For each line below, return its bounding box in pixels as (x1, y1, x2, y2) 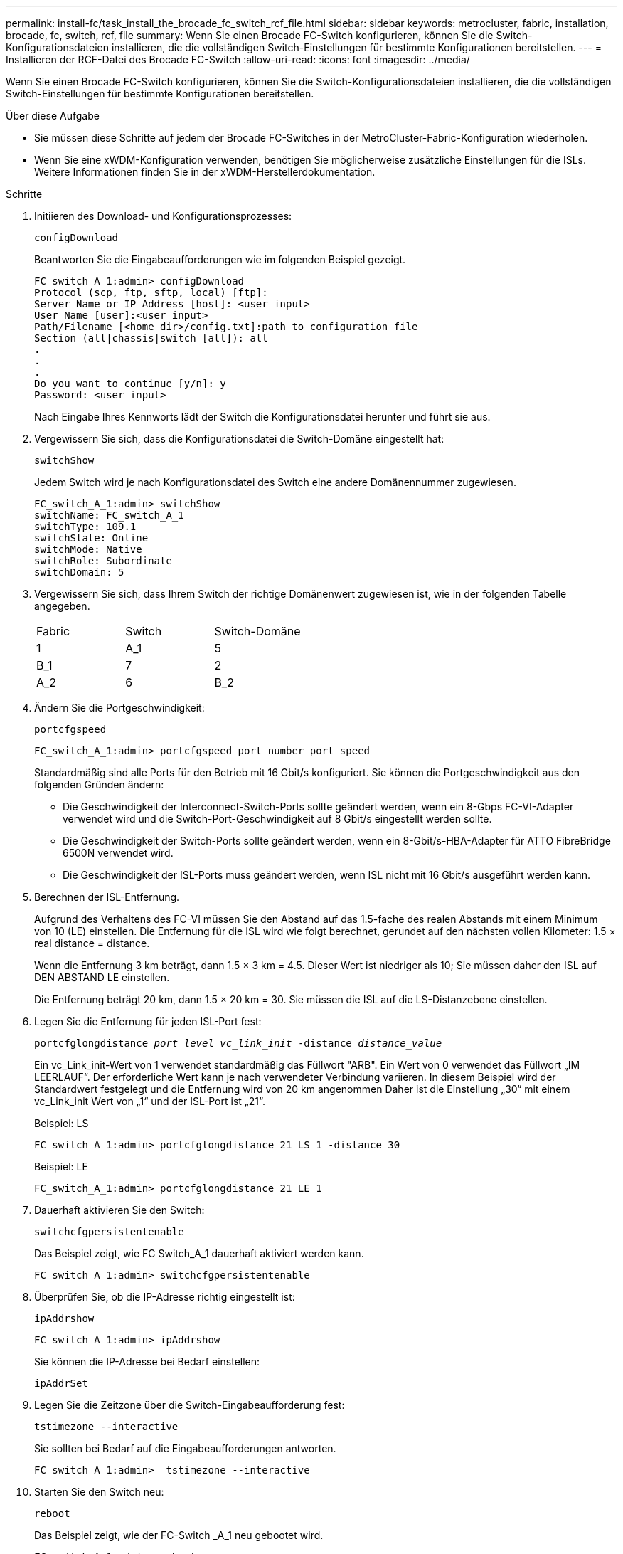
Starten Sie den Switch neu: (34, 1486, 164, 1498)
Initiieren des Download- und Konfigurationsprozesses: (34, 210, 292, 222)
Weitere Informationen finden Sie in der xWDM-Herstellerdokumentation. (34, 166, 376, 178)
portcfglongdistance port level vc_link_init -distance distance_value (34, 1037, 442, 1049)
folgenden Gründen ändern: (34, 778, 164, 791)
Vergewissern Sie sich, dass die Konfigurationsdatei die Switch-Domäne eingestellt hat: (34, 433, 444, 445)
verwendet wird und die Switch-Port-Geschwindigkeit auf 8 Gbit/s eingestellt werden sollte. (63, 813, 492, 825)
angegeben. (34, 600, 90, 612)
